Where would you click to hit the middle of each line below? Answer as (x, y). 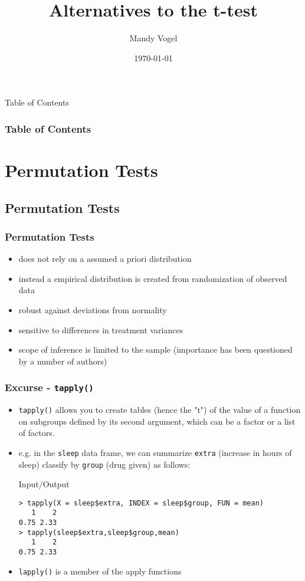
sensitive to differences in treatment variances (101, 329)
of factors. (37, 433)
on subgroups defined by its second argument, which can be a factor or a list (157, 421)
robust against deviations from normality (93, 309)
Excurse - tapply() (49, 387)
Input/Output (44, 484)
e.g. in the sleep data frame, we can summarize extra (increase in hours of (155, 452)
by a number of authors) (63, 361)
